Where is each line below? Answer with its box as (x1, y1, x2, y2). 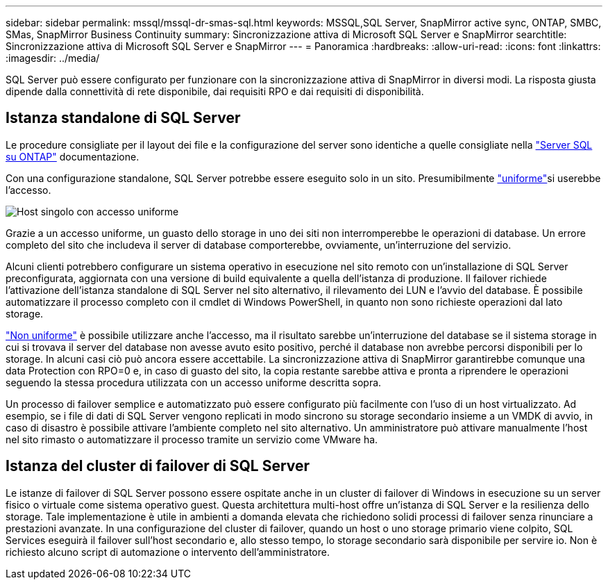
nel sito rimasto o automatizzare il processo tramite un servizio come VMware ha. (6, 433, 378, 445)
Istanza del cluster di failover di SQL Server (6, 457, 310, 475)
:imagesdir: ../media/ (6, 52, 100, 64)
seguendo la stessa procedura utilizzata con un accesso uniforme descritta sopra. (6, 376, 382, 388)
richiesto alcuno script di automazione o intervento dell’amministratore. (6, 545, 330, 558)
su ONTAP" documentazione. (6, 150, 140, 163)
